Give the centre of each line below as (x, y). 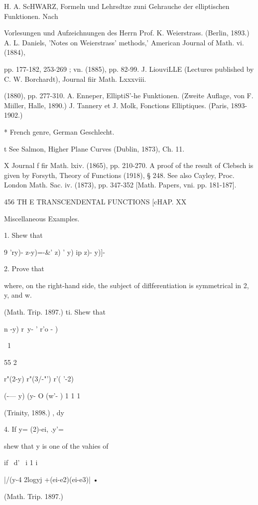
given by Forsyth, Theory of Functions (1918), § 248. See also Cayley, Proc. (119, 175)
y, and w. (18, 295)
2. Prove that (24, 268)
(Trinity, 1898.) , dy (34, 412)
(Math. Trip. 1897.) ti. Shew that (55, 312)
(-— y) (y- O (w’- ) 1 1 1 (42, 396)
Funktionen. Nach (31, 16)
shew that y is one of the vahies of (56, 445)
